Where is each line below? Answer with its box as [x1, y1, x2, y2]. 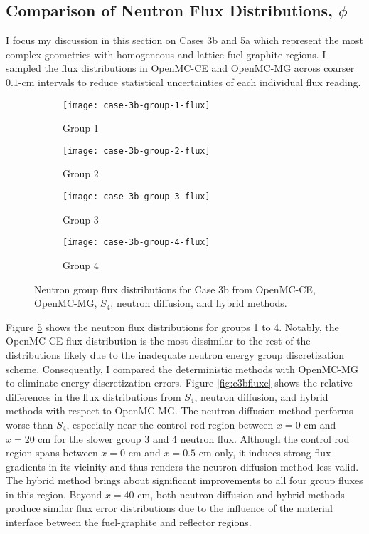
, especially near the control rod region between [66, 417, 274, 431]
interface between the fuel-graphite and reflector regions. [6, 515, 252, 530]
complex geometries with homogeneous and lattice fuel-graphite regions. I [6, 46, 326, 61]
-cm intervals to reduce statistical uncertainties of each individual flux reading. [18, 74, 361, 89]
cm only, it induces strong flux [198, 445, 331, 460]
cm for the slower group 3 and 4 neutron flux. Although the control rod [38, 431, 350, 446]
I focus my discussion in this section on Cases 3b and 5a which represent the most [6, 33, 363, 48]
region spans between [6, 445, 98, 460]
